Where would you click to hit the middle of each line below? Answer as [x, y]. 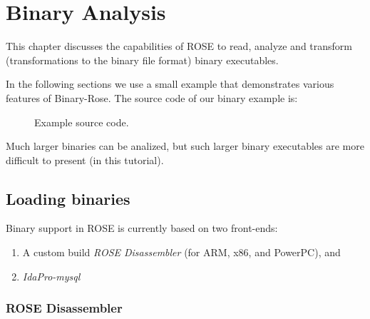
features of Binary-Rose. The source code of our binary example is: [152, 97]
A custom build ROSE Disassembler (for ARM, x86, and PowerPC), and [181, 252]
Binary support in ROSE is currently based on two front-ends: [142, 228]
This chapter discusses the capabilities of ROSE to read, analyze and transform [179, 46]
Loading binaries [68, 198]
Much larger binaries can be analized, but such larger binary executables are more [185, 146]
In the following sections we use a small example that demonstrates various [170, 84]
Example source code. [82, 122]
